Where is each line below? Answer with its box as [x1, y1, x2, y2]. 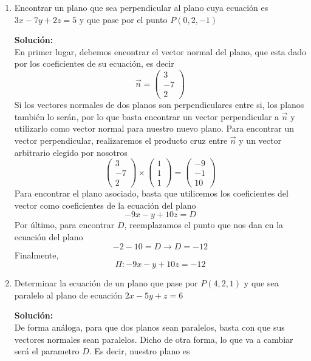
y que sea [244, 277, 279, 289]
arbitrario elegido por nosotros [14, 146, 128, 158]
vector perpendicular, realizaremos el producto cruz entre [14, 133, 228, 146]
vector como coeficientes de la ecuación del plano [14, 198, 196, 211]
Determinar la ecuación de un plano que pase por [14, 277, 198, 289]
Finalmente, [14, 248, 59, 261]
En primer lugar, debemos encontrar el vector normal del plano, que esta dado [14, 45, 306, 58]
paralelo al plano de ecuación [14, 288, 123, 301]
